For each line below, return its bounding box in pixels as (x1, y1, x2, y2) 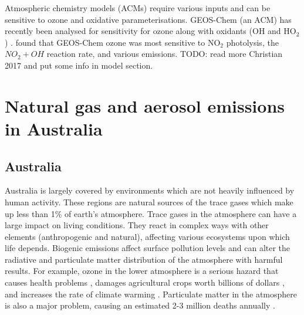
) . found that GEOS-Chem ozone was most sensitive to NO (5, 36, 221, 48)
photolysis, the (226, 36, 279, 48)
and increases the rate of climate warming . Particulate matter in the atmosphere (5, 287, 298, 300)
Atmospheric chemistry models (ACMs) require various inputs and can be (5, 2, 271, 13)
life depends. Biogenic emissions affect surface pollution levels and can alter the (5, 242, 291, 254)
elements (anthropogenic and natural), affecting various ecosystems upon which (5, 230, 290, 242)
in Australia (5, 116, 103, 140)
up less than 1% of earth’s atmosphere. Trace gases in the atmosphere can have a (5, 207, 297, 219)
